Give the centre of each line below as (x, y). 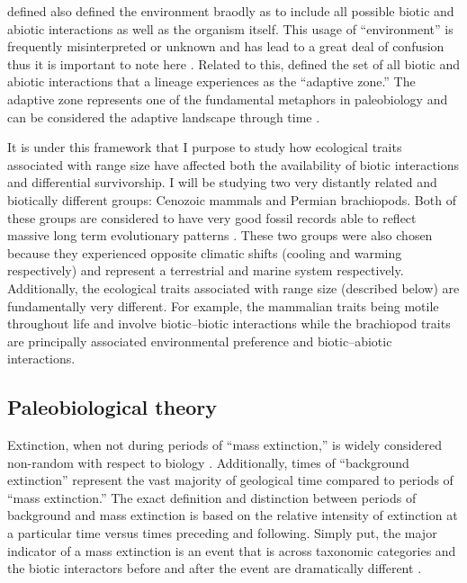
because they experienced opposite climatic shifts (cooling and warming (205, 252)
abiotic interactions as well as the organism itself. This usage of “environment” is (230, 28)
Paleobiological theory (112, 407)
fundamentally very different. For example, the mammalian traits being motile (223, 305)
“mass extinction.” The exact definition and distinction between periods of (212, 497)
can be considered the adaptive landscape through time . (164, 117)
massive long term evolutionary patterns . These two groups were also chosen (220, 235)
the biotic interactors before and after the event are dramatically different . (215, 568)
